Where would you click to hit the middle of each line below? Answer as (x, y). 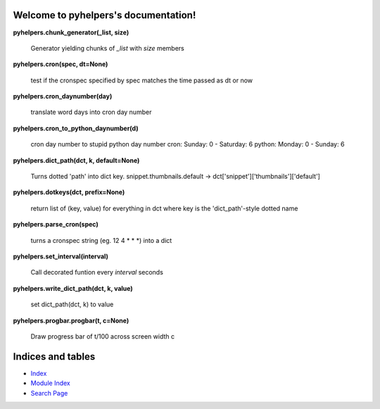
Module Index (50, 383)
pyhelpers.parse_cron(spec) (56, 225)
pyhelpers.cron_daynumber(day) (63, 96)
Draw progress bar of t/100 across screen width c (103, 336)
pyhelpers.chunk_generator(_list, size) (71, 32)
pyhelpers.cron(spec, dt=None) (61, 64)
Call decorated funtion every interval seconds (97, 272)
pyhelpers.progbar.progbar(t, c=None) (71, 320)
